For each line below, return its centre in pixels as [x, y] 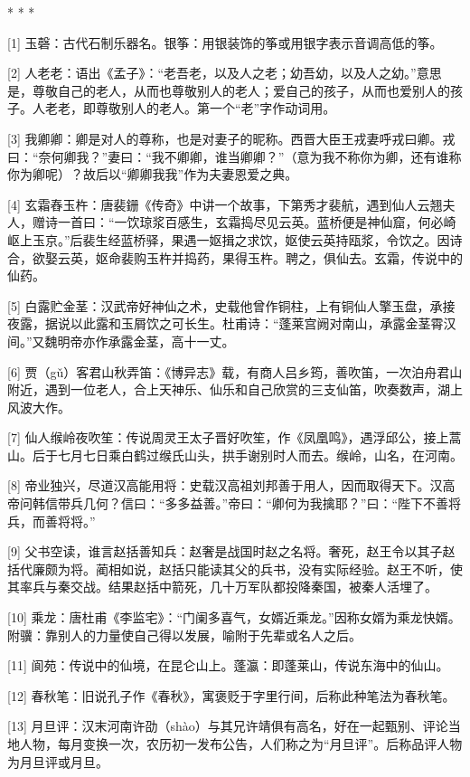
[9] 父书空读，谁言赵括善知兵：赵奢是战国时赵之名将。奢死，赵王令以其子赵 [231, 551]
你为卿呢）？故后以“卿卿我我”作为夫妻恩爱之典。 [153, 174]
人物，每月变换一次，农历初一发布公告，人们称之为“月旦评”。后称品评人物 [241, 744]
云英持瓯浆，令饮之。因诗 [386, 239]
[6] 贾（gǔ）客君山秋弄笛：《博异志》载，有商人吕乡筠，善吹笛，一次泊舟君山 [235, 371]
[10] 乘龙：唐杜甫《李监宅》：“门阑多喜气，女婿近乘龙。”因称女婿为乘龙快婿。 [234, 617]
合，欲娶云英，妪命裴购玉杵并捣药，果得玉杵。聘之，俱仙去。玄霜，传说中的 [235, 257]
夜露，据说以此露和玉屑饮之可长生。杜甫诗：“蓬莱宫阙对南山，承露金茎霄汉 [232, 323]
